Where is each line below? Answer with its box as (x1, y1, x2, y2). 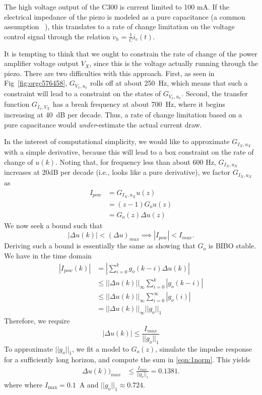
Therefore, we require (4, 315, 70, 326)
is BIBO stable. (208, 240, 256, 251)
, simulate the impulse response (155, 343, 252, 354)
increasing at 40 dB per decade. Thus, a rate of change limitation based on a (4, 109, 242, 119)
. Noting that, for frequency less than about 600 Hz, (55, 156, 216, 167)
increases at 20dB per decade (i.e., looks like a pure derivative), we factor (4, 167, 230, 177)
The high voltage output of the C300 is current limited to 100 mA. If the (4, 2, 229, 12)
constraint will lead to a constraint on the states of (4, 88, 161, 99)
